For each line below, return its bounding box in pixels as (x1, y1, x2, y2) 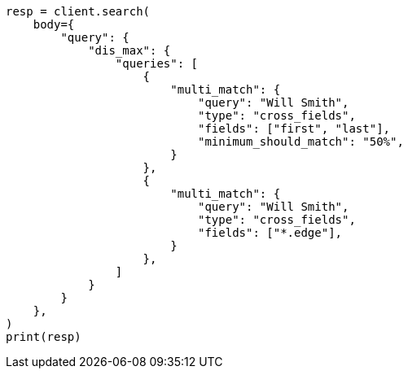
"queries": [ (115, 57, 199, 70)
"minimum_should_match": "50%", (198, 135, 404, 148)
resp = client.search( (6, 5, 151, 18)
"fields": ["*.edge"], (198, 226, 343, 239)
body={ (33, 18, 75, 31)
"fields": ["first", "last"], (198, 122, 391, 135)
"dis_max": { (88, 44, 171, 57)
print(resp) (6, 330, 81, 343)
